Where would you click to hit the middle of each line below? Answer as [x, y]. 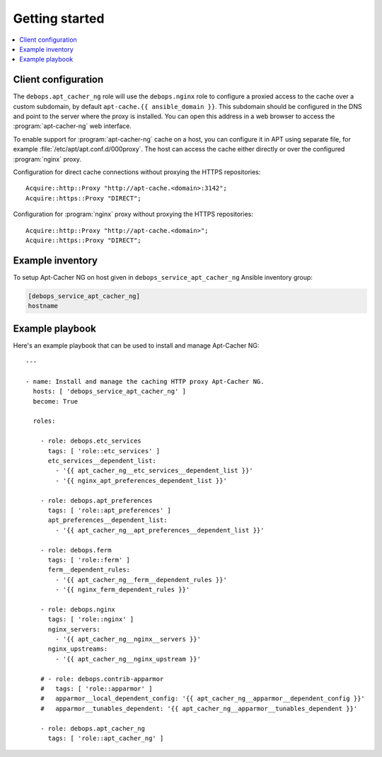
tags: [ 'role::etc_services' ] [104, 451]
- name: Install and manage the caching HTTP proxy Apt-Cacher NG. [145, 381]
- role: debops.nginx [78, 609]
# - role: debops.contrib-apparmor [102, 679]
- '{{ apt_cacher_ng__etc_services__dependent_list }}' [155, 471]
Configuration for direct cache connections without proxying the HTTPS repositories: [137, 172]
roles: [44, 421]
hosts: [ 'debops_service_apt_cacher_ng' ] [110, 392]
